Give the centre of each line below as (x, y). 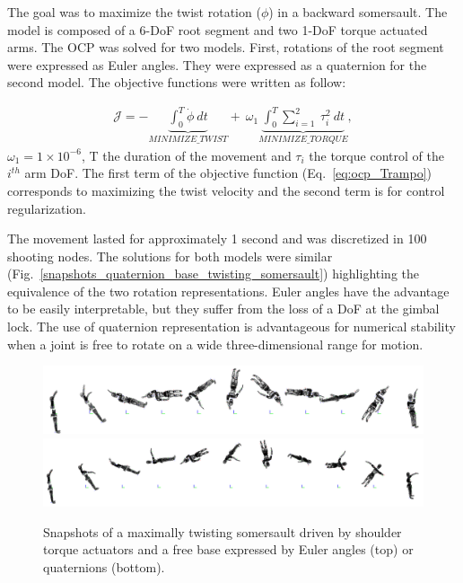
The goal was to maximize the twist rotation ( (134, 12)
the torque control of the (376, 155)
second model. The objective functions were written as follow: (177, 82)
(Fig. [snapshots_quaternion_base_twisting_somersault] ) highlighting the (214, 274)
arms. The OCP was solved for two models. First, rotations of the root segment (226, 47)
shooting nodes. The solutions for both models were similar (170, 256)
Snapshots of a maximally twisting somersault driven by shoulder (223, 531)
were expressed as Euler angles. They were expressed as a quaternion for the (217, 64)
